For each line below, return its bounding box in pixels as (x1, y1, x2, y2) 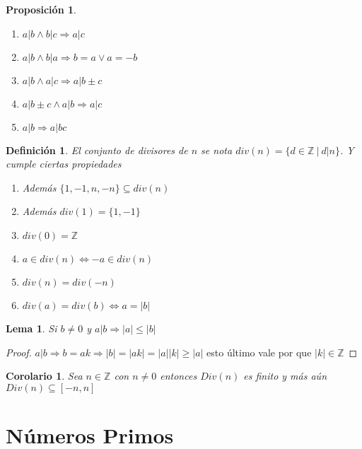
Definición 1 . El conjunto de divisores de (6, 142, 188, 157)
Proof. (6, 344, 32, 359)
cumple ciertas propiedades (6, 156, 122, 171)
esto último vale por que (206, 344, 312, 359)
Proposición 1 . (6, 2, 76, 16)
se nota (201, 142, 233, 157)
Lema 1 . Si (6, 320, 57, 335)
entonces (160, 368, 197, 383)
